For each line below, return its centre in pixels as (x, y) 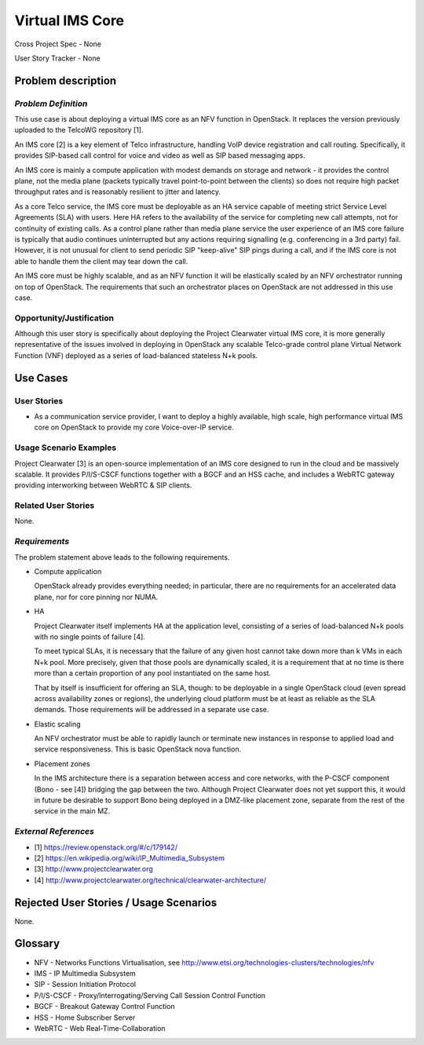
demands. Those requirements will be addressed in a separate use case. (152, 710)
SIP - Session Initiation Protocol (85, 985)
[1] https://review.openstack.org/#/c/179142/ (106, 847)
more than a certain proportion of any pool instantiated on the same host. (152, 673)
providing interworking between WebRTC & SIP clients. (103, 485)
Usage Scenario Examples (66, 448)
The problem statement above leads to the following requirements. (122, 557)
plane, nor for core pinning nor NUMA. (96, 597)
